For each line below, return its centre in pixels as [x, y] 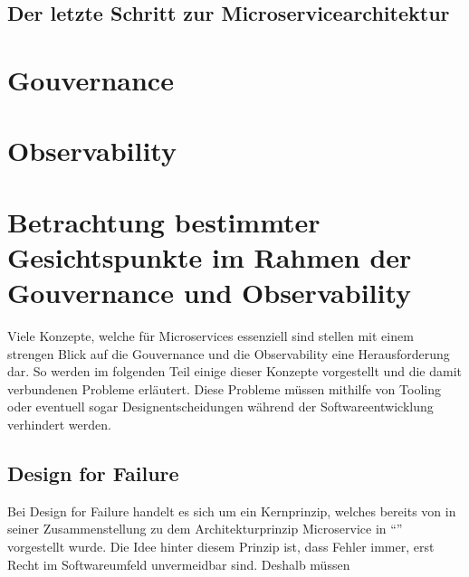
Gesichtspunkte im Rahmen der [210, 256]
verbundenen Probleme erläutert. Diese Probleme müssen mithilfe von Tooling [224, 388]
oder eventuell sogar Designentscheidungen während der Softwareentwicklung [220, 407]
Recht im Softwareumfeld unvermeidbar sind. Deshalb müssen [179, 564]
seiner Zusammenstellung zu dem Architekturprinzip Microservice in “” [205, 529]
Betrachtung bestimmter [164, 221]
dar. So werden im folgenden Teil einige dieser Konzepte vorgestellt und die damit [234, 371]
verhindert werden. [59, 424]
